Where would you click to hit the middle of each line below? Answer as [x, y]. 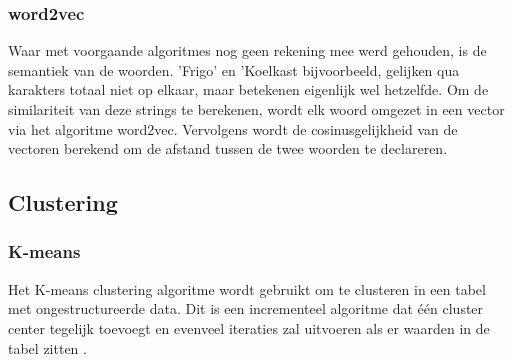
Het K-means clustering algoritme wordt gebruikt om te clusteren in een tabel [247, 288]
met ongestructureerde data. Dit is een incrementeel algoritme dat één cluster [246, 308]
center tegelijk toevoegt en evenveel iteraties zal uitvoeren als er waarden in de [249, 327]
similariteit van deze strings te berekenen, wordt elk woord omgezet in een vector [256, 109]
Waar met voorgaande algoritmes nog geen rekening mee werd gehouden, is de [247, 50]
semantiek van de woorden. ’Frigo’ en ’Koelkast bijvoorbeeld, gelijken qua [234, 69]
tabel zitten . [47, 347]
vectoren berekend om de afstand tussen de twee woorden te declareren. [228, 148]
